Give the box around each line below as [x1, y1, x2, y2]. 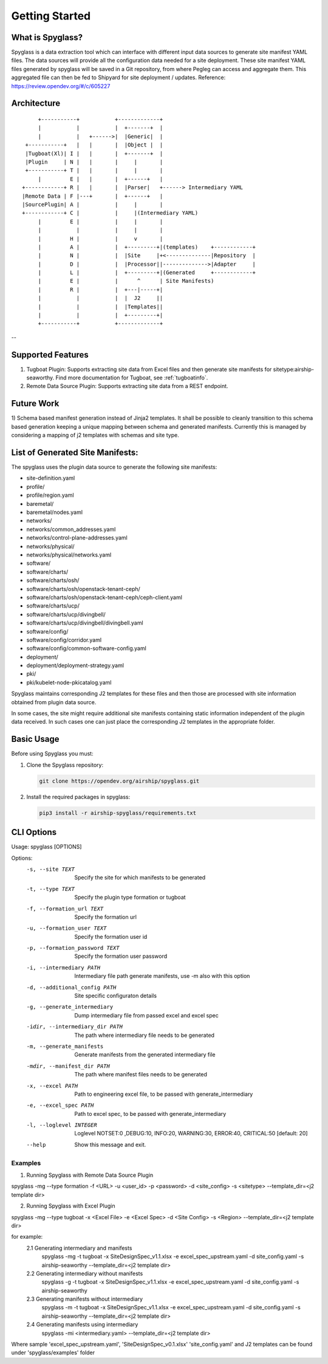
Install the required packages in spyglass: [26, 793, 131, 800]
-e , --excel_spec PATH [26, 1102, 94, 1109]
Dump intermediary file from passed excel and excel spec [74, 1011, 219, 1019]
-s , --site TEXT [26, 865, 75, 873]
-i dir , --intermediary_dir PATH [26, 1023, 123, 1030]
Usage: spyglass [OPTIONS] [11, 843, 82, 851]
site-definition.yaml [26, 474, 75, 482]
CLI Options [11, 827, 57, 837]
